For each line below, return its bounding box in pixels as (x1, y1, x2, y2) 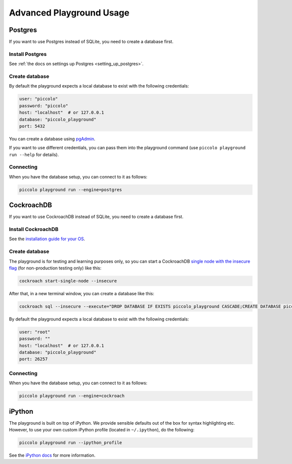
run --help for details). (9, 151, 59, 158)
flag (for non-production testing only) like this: (9, 265, 102, 271)
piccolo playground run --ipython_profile (19, 440, 122, 446)
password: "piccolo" (19, 103, 68, 108)
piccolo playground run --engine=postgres (19, 187, 122, 192)
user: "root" (19, 329, 51, 335)
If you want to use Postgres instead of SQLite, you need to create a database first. (9, 39, 174, 45)
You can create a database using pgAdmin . (9, 136, 96, 142)
